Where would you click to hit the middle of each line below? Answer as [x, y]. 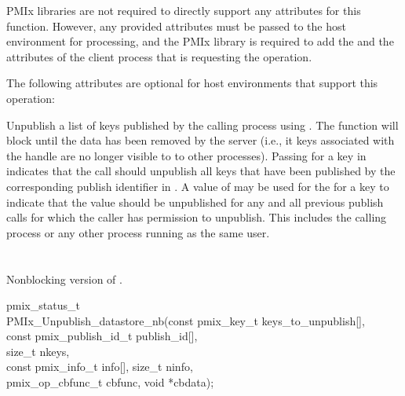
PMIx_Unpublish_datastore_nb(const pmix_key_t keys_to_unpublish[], [186, 320]
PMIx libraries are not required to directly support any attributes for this [184, 10]
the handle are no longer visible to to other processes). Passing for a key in [186, 155]
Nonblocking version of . [64, 279]
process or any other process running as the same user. [138, 232]
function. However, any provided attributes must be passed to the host [176, 26]
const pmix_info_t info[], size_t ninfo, [100, 367]
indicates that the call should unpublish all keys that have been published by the [201, 171]
